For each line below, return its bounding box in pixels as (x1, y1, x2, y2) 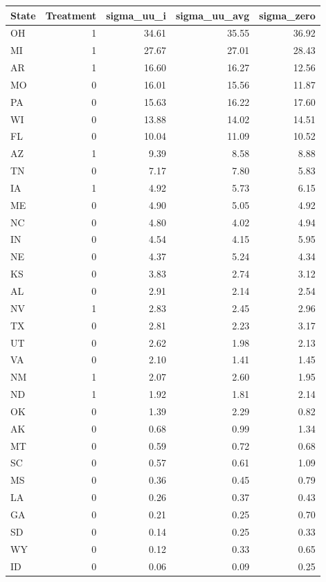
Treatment (45, 8, 97, 22)
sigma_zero (259, 8, 316, 22)
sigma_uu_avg (175, 8, 250, 22)
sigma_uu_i (106, 8, 166, 22)
